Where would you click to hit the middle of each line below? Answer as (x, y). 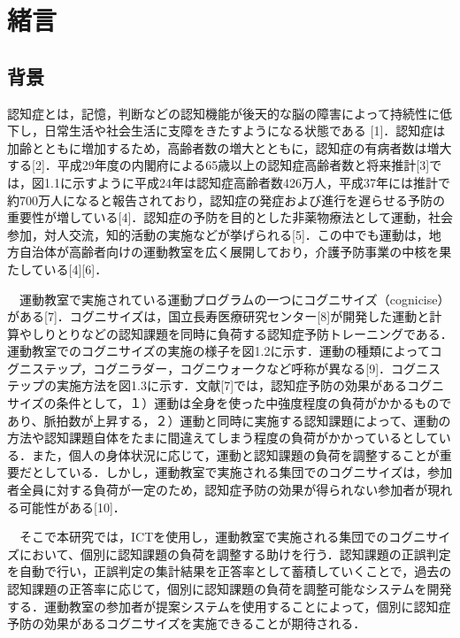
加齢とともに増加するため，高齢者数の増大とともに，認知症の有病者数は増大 (230, 147)
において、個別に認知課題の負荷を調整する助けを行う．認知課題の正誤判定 (235, 553)
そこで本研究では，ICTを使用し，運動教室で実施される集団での (204, 537)
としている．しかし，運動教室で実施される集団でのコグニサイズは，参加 (242, 472)
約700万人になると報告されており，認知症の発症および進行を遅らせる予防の (226, 200)
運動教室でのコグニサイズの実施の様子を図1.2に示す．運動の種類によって (218, 351)
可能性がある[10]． (72, 507)
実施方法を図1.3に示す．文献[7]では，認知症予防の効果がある (232, 385)
